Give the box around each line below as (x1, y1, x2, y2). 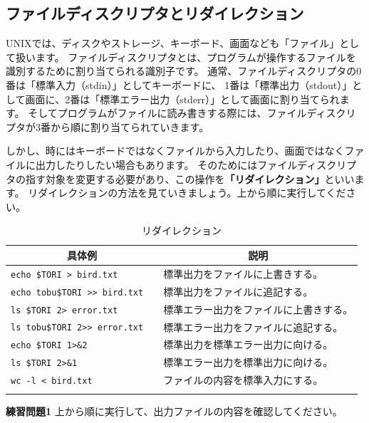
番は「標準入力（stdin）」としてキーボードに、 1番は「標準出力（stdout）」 (6, 77, 353, 92)
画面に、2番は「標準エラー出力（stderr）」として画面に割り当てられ (25, 91, 340, 106)
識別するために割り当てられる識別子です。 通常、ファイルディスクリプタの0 (6, 63, 362, 78)
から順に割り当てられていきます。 (50, 119, 209, 134)
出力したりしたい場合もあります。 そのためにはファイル (35, 157, 298, 172)
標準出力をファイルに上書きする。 (163, 266, 323, 281)
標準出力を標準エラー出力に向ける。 (163, 337, 333, 352)
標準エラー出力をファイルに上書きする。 (163, 301, 353, 316)
